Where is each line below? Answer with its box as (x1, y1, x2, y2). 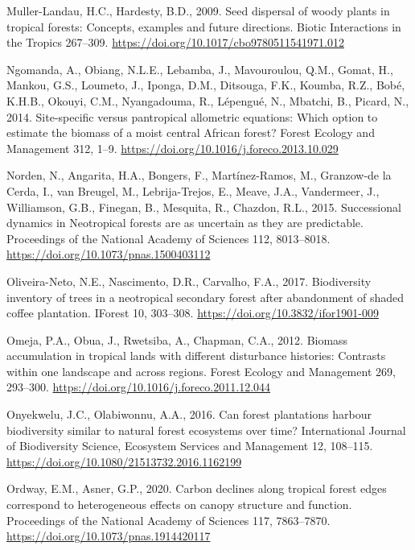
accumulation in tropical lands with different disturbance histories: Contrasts (6, 347, 386, 364)
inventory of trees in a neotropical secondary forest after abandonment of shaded (6, 288, 405, 305)
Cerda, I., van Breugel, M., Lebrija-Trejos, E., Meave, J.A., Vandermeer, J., (6, 182, 380, 199)
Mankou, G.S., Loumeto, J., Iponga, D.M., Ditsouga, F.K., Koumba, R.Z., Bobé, (6, 77, 405, 93)
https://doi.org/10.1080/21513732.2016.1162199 (6, 453, 242, 469)
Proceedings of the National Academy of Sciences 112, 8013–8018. (6, 230, 331, 246)
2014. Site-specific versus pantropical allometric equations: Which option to (6, 108, 378, 125)
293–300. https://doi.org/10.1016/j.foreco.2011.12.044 (6, 378, 271, 395)
